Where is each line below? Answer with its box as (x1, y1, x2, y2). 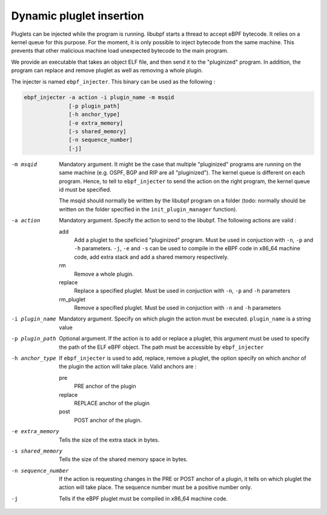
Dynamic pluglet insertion (11, 9, 145, 22)
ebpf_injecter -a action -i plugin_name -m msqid (24, 94, 174, 101)
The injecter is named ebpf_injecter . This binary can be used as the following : (11, 78, 216, 85)
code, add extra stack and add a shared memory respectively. (74, 253, 229, 261)
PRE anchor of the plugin (74, 382, 136, 390)
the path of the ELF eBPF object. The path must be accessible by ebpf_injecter (59, 343, 264, 351)
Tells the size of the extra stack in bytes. (59, 436, 160, 444)
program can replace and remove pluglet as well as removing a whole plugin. (11, 67, 203, 74)
